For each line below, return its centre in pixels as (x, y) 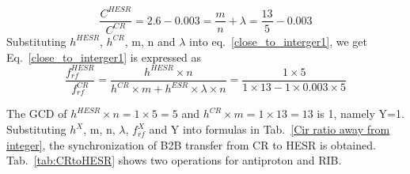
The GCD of (37, 113)
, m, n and (150, 41)
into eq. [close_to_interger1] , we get (279, 41)
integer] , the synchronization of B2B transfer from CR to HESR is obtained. (191, 144)
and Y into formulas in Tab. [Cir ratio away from (270, 129)
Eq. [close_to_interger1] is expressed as (104, 57)
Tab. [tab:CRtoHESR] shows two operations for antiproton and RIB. (174, 160)
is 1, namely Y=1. (361, 113)
